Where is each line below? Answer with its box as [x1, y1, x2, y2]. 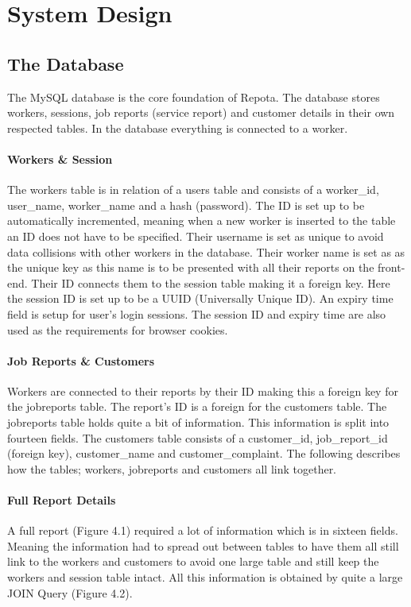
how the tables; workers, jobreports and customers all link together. [7, 460, 337, 477]
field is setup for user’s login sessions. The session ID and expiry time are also [7, 305, 386, 322]
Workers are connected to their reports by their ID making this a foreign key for [7, 382, 398, 399]
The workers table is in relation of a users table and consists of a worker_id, [7, 181, 379, 198]
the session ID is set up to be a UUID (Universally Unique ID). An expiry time [7, 290, 394, 307]
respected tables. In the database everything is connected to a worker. [7, 119, 348, 136]
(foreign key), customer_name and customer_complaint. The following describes [7, 445, 401, 462]
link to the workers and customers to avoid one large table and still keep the [7, 553, 379, 570]
